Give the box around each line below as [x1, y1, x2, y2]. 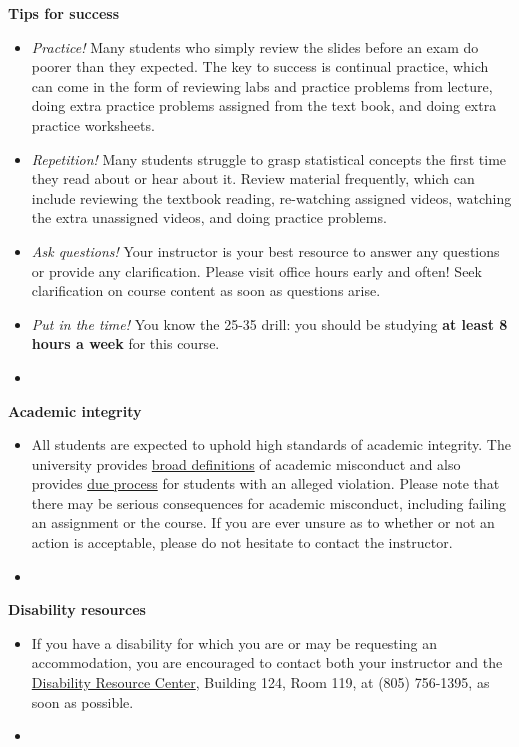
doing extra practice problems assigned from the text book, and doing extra [31, 95, 497, 116]
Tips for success [8, 3, 119, 23]
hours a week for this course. [31, 333, 220, 354]
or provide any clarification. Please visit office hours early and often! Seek [31, 260, 482, 281]
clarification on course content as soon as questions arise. [31, 280, 381, 301]
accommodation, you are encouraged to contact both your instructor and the [31, 652, 503, 673]
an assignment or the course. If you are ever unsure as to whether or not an [31, 512, 495, 533]
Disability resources [8, 599, 146, 620]
